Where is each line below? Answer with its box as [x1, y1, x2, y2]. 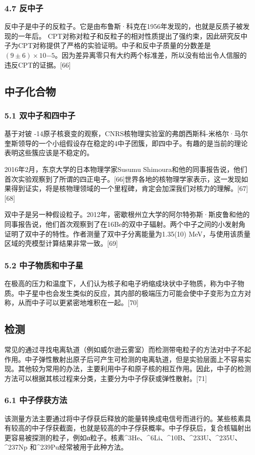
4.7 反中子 [4, 1, 44, 14]
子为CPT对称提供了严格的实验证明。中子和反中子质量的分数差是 [4, 40, 211, 50]
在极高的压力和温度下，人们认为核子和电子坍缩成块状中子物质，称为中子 [4, 278, 237, 288]
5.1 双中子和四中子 [4, 109, 75, 121]
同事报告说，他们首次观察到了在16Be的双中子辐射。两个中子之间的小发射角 [4, 218, 246, 229]
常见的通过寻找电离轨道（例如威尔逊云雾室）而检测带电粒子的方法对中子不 [4, 344, 244, 354]
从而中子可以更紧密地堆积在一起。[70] [18, 297, 139, 308]
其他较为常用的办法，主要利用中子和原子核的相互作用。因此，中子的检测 [18, 363, 251, 374]
